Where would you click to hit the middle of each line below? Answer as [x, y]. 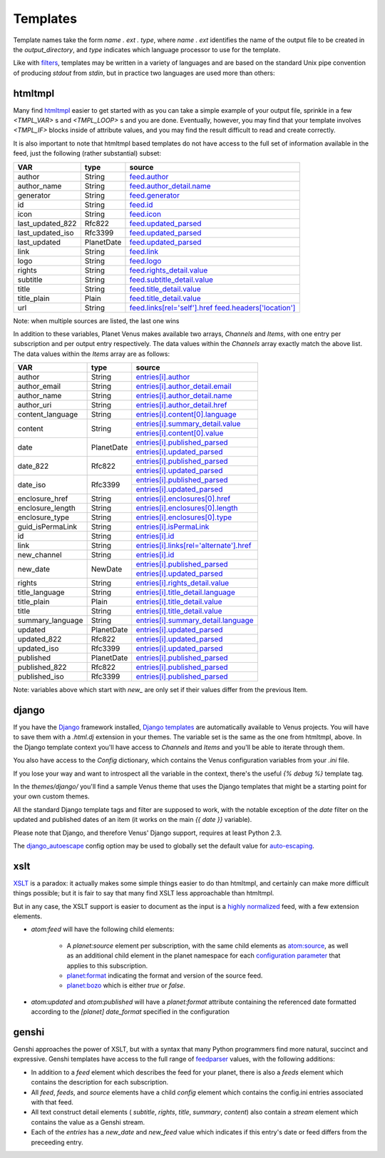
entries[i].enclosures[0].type [184, 517]
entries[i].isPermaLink [173, 527]
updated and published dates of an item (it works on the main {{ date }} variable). [133, 820]
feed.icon [145, 214]
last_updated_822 [47, 223]
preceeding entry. [57, 1142]
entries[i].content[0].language [186, 415]
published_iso [41, 676]
